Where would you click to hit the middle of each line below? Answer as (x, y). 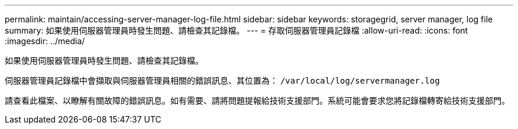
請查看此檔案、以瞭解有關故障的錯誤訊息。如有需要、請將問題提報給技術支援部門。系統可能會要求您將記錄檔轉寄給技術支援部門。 (257, 100)
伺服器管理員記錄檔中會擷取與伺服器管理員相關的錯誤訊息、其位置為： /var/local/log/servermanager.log (222, 80)
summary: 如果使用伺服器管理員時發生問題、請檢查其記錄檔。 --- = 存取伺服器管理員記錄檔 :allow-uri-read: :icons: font (237, 30)
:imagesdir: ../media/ (45, 41)
